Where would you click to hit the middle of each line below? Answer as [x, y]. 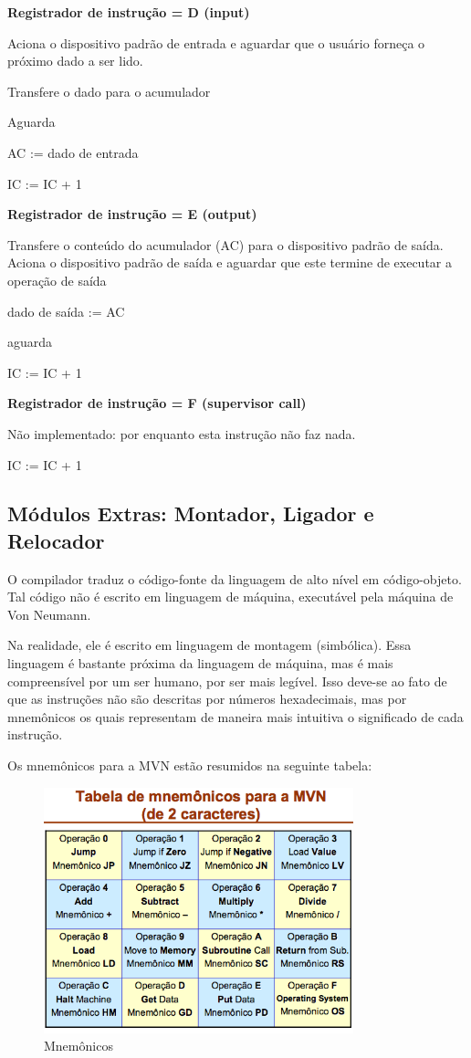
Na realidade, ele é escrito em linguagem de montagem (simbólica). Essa [209, 645]
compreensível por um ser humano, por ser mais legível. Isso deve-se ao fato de [227, 681]
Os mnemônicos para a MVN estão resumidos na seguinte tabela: [190, 765]
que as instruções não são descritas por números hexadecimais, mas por [207, 699]
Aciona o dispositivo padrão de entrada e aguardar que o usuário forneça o [216, 42]
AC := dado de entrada [73, 152]
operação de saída [57, 280]
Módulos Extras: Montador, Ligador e [191, 513]
